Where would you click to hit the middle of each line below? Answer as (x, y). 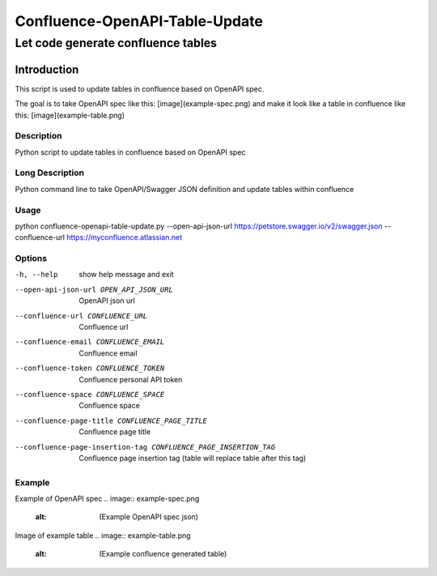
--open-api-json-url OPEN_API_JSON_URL (94, 289)
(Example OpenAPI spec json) (148, 517)
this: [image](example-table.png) (70, 115)
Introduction (47, 69)
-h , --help (36, 275)
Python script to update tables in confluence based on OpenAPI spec (130, 152)
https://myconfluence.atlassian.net (124, 237)
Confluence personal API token (131, 379)
